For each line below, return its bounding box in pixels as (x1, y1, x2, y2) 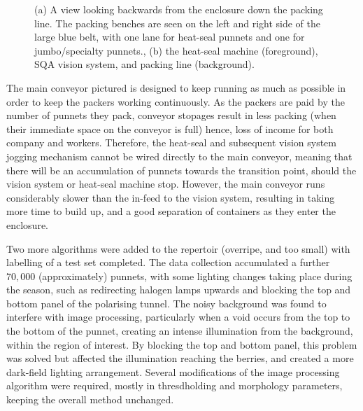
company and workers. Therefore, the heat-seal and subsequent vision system (6, 135, 336, 150)
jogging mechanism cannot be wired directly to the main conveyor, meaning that (6, 148, 353, 163)
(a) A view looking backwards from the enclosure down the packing (34, 2, 323, 16)
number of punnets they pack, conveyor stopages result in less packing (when (6, 108, 336, 123)
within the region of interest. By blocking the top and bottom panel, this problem (6, 337, 357, 351)
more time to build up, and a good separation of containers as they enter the (6, 204, 336, 218)
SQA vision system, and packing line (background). (34, 57, 255, 71)
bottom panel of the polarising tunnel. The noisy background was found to (6, 295, 327, 310)
